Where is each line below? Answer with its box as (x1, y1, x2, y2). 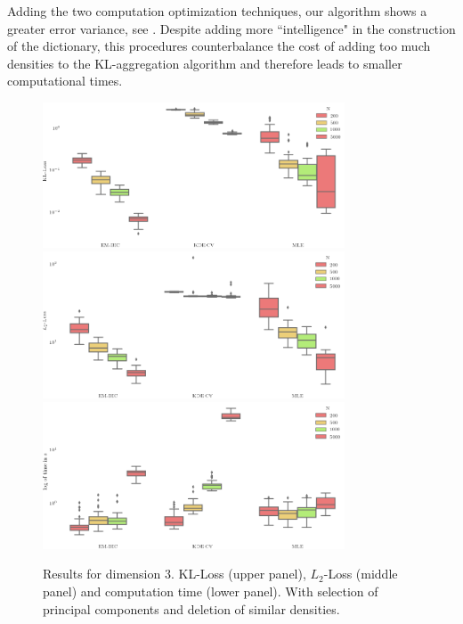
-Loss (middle (323, 564, 398, 583)
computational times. (7, 71, 123, 90)
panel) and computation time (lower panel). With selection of (43, 582, 378, 601)
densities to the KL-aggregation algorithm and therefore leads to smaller (7, 53, 402, 72)
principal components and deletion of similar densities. (43, 599, 340, 618)
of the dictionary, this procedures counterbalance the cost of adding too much (7, 37, 431, 55)
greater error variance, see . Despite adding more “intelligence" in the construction (7, 19, 456, 37)
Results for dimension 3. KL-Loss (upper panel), (43, 564, 306, 583)
